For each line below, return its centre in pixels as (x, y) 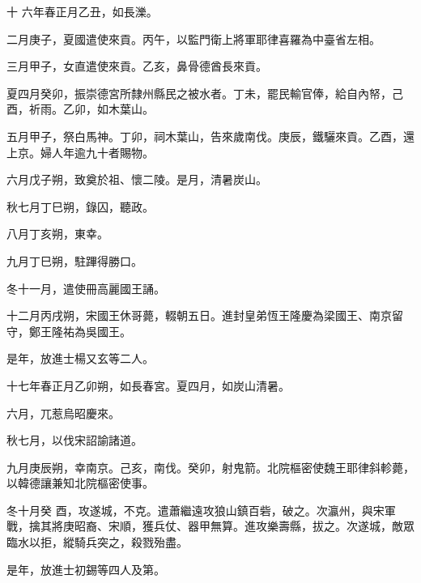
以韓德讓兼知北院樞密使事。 (80, 483)
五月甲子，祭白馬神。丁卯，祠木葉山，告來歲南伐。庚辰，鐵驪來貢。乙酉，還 (210, 136)
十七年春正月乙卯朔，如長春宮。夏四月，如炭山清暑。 (148, 385)
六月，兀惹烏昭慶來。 (63, 413)
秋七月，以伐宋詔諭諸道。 (74, 440)
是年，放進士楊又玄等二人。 (80, 358)
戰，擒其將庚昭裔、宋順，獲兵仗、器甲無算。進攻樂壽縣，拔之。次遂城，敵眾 (210, 526)
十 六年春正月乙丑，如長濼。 (82, 11)
